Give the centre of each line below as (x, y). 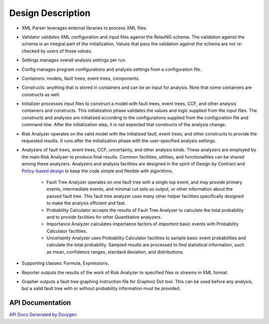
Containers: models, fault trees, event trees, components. (81, 78)
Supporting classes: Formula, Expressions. (66, 263)
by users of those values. (67, 51)
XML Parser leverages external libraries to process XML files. (84, 28)
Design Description (50, 13)
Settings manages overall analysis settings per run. (74, 60)
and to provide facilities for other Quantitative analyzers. (104, 217)
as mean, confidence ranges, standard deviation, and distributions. (115, 252)
